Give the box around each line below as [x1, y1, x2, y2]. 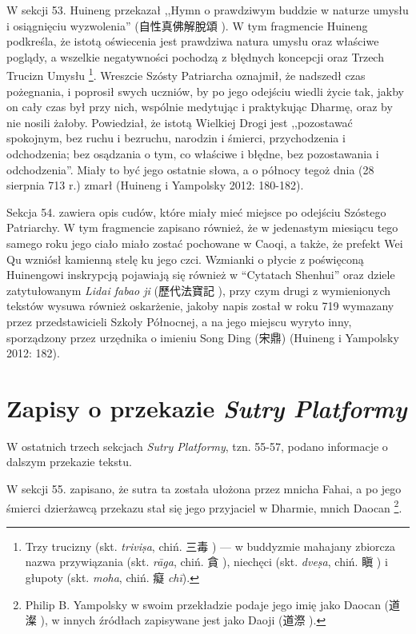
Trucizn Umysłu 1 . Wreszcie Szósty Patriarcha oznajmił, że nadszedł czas [6, 65, 366, 84]
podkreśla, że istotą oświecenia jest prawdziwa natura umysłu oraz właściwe [6, 33, 379, 50]
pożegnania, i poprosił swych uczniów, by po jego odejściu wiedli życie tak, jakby [6, 82, 404, 99]
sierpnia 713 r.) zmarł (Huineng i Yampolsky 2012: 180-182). [6, 177, 304, 193]
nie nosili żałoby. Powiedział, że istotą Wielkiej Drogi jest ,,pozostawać [6, 114, 353, 130]
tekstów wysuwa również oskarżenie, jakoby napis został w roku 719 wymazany [6, 297, 394, 314]
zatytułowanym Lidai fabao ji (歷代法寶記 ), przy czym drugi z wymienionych [6, 281, 391, 298]
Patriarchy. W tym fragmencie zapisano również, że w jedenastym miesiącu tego [6, 219, 398, 236]
